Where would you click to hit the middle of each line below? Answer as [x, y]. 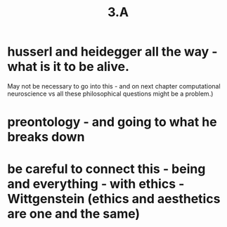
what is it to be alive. [69, 67]
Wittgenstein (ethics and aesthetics [114, 199]
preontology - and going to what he [112, 122]
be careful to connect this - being [106, 169]
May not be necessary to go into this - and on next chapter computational [114, 86]
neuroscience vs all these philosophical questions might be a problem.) [110, 93]
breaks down [46, 137]
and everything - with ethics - [96, 184]
